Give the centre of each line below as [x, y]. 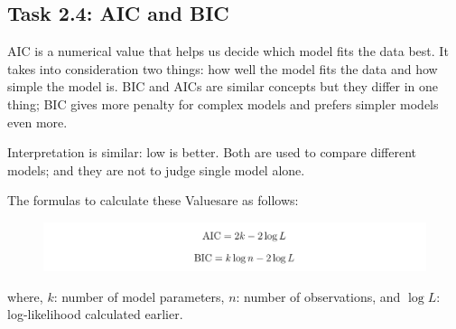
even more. [37, 122]
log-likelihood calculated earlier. [95, 314]
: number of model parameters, [139, 296]
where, [25, 296]
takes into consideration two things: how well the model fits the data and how [223, 68]
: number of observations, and [318, 296]
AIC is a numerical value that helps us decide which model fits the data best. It [228, 51]
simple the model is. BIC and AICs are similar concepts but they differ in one [223, 86]
